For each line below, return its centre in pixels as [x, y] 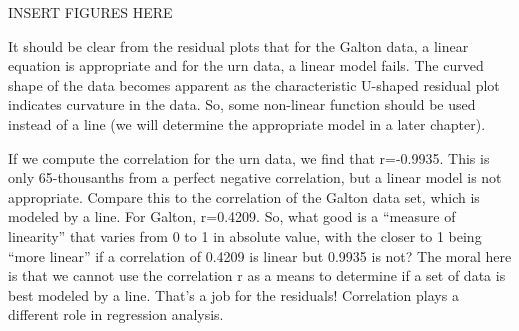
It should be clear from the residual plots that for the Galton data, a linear [238, 45]
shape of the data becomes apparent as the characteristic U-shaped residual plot [254, 84]
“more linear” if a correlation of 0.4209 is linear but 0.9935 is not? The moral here [260, 255]
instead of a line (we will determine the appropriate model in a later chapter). [247, 123]
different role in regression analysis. [116, 314]
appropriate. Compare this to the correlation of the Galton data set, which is [244, 196]
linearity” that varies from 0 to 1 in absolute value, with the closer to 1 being [245, 235]
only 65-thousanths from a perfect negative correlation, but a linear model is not [255, 177]
